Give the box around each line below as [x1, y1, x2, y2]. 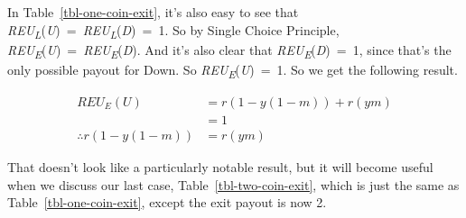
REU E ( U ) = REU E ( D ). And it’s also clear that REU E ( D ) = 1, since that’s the [7, 40, 452, 61]
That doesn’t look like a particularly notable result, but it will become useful [7, 158, 433, 177]
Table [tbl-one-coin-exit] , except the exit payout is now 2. [7, 193, 327, 212]
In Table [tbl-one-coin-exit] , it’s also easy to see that [7, 3, 299, 21]
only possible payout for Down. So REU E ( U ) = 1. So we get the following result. [7, 59, 458, 81]
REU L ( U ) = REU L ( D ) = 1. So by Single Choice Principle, [7, 20, 340, 41]
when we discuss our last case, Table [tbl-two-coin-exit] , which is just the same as [7, 175, 460, 194]
